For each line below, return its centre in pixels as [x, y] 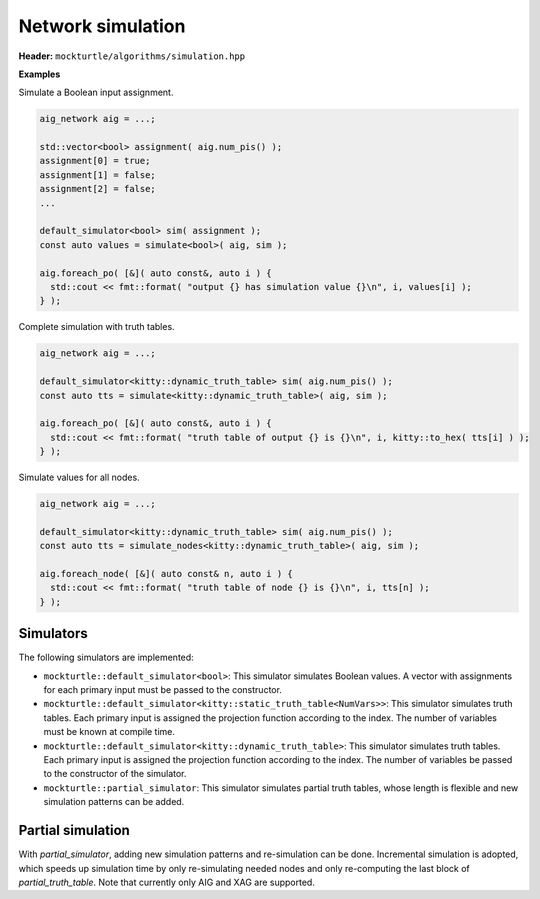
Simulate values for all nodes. [79, 477]
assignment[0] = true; [95, 161]
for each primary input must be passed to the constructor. [162, 690]
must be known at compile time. [109, 732]
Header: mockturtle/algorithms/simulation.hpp [131, 56]
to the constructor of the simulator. [115, 774]
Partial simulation [74, 830]
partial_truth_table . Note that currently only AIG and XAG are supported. [166, 882]
